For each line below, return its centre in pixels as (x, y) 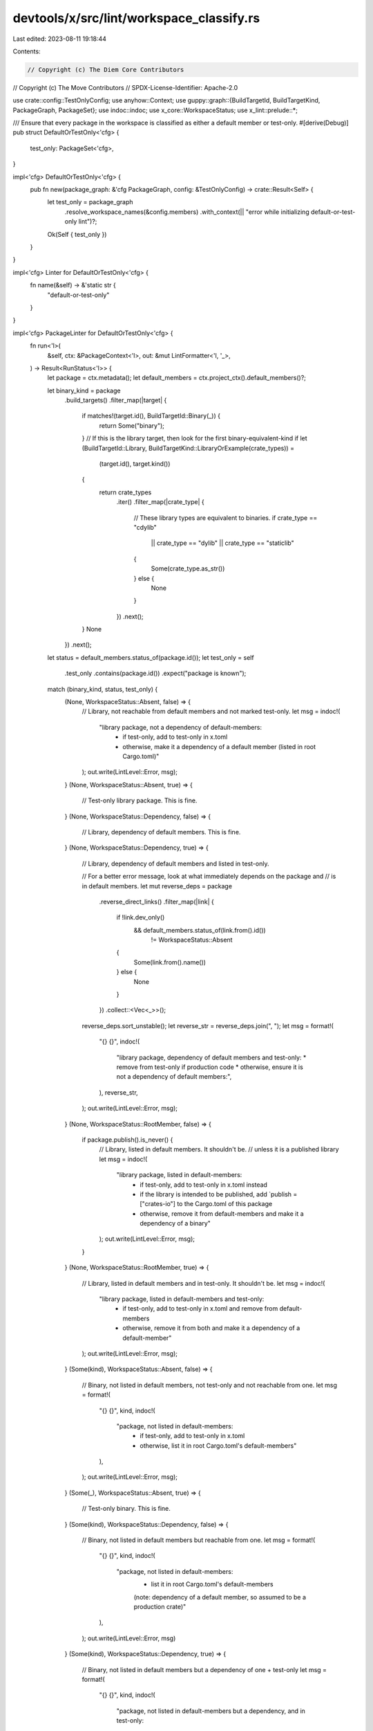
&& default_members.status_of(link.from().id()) (200, 930)
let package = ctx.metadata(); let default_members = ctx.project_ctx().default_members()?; (177, 378)
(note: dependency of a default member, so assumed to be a (220, 1597)
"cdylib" (145, 527)
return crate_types (125, 492)
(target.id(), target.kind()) (135, 464)
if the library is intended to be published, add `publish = (219, 1194)
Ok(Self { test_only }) (77, 234)
